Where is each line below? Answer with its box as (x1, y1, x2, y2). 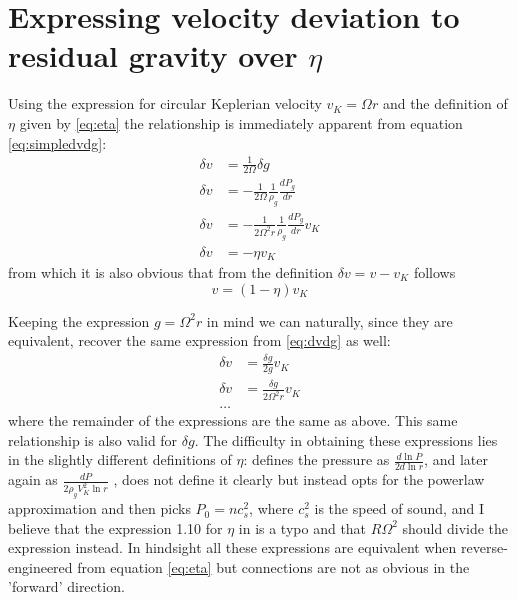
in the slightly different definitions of (8, 449, 232, 470)
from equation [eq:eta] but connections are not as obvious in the (77, 556, 470, 577)
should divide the (402, 517, 509, 538)
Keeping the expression (8, 310, 150, 331)
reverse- (460, 537, 508, 558)
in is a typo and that (238, 517, 367, 538)
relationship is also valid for (8, 429, 178, 450)
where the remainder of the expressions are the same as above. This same (8, 410, 458, 431)
